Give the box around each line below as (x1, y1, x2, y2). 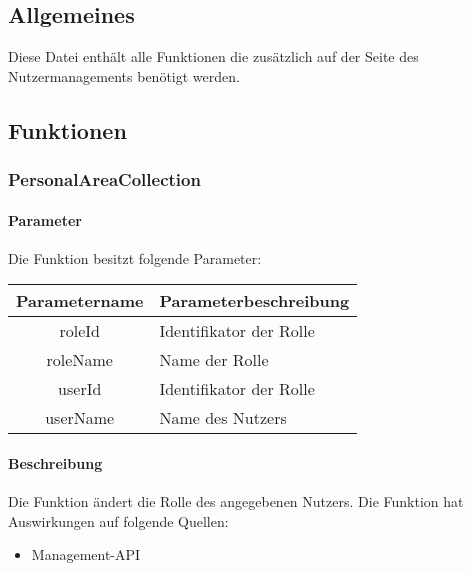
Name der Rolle (159, 348, 269, 372)
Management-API (31, 544, 141, 565)
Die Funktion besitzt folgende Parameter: (8, 247, 262, 268)
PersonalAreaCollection (8, 167, 201, 192)
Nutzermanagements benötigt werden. (8, 65, 240, 86)
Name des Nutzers (159, 406, 287, 430)
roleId (59, 319, 100, 343)
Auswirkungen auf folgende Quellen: (8, 510, 229, 531)
